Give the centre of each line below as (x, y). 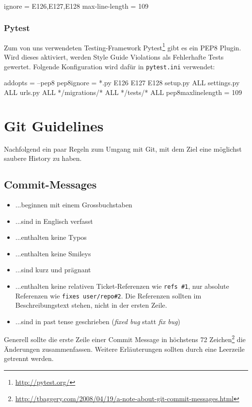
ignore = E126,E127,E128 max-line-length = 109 (76, 6)
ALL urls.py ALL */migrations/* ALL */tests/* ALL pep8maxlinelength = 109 (123, 92)
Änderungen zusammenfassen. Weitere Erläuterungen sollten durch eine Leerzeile (124, 349)
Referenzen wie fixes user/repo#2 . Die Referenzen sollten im (108, 295)
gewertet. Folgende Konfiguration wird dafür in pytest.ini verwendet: (110, 66)
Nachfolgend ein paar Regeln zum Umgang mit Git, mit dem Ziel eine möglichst (123, 149)
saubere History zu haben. (43, 158)
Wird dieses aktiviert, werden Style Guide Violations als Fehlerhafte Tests (114, 57)
